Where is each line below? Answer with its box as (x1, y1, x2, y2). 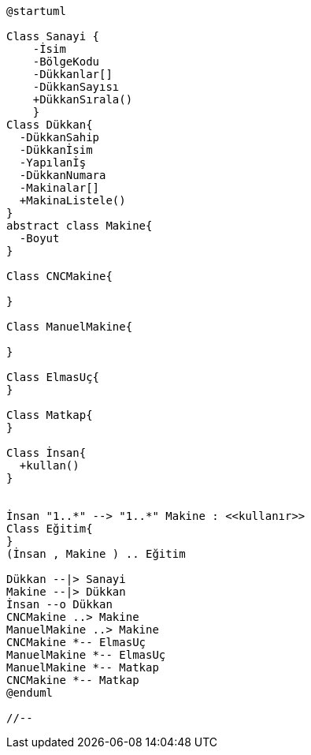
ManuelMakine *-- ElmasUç (6, 648, 166, 661)
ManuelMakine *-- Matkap (6, 661, 159, 674)
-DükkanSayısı (32, 80, 120, 93)
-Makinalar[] (19, 181, 100, 194)
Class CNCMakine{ (6, 270, 113, 282)
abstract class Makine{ (6, 219, 153, 232)
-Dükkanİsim (19, 144, 93, 156)
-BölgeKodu (32, 55, 100, 68)
